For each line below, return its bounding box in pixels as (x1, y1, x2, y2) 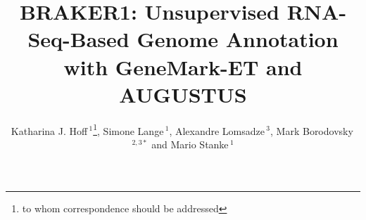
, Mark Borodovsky (270, 123, 353, 138)
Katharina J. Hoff (11, 123, 88, 138)
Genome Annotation (137, 25, 339, 53)
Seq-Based (27, 25, 130, 53)
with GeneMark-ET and (63, 52, 303, 81)
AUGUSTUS (119, 79, 247, 108)
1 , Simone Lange (93, 121, 164, 138)
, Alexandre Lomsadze (169, 123, 265, 138)
